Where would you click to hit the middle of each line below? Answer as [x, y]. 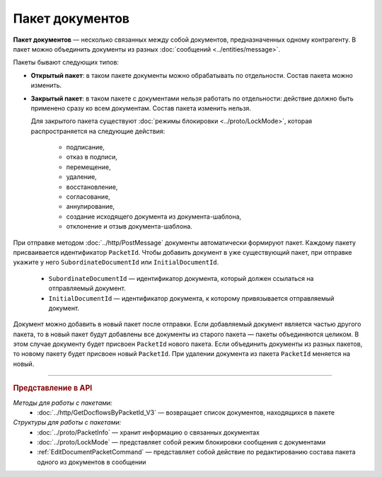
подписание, [86, 147]
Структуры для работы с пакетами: [67, 423]
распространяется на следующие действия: [98, 131]
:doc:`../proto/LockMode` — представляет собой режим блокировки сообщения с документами [181, 442]
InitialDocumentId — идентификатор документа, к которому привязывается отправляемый [191, 298]
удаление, [81, 177]
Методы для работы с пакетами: [63, 403]
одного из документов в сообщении [92, 462]
